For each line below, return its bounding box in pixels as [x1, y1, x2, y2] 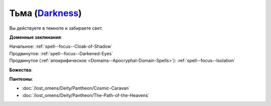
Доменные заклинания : [9, 34, 62, 40]
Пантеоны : [9, 76, 34, 82]
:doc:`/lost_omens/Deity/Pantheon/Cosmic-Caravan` [22, 85, 130, 91]
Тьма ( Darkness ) [9, 8, 82, 19]
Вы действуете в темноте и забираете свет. [9, 25, 103, 31]
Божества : [9, 67, 33, 73]
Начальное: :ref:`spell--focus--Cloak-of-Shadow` [9, 43, 113, 50]
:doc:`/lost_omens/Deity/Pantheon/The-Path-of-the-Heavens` [22, 92, 150, 98]
